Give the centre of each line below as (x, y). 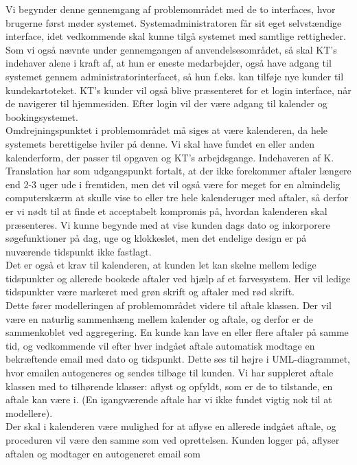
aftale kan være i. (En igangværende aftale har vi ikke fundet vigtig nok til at (169, 399)
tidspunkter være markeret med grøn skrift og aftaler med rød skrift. (150, 292)
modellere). (29, 412)
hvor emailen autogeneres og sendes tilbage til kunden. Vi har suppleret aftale (170, 373)
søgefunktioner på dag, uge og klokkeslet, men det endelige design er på (156, 238)
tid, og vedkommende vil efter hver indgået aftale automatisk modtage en (160, 345)
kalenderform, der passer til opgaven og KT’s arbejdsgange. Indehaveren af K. (170, 157)
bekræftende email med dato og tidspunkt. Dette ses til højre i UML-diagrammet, (178, 359)
